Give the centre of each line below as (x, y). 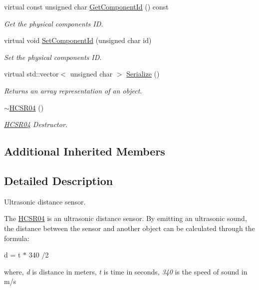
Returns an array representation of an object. (73, 90)
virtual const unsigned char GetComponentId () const (86, 6)
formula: (17, 238)
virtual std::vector (31, 74)
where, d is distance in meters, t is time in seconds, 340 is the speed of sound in (126, 271)
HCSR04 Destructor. (36, 124)
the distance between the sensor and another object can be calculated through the (129, 228)
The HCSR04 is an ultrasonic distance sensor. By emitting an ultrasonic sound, (126, 218)
